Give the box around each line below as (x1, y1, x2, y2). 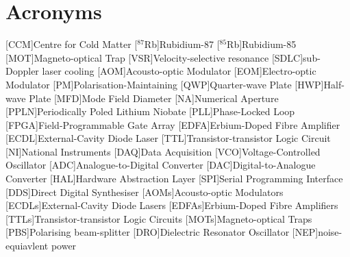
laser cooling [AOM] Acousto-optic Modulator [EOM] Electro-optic (42, 64, 316, 78)
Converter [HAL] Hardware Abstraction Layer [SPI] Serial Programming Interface (5, 171, 343, 186)
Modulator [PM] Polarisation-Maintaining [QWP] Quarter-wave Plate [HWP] (5, 77, 324, 91)
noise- (318, 225, 342, 239)
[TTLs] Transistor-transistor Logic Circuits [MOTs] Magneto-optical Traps (5, 211, 312, 225)
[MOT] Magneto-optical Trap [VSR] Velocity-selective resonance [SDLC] (5, 50, 303, 64)
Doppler (5, 64, 39, 78)
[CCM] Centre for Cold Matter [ (5, 37, 138, 51)
